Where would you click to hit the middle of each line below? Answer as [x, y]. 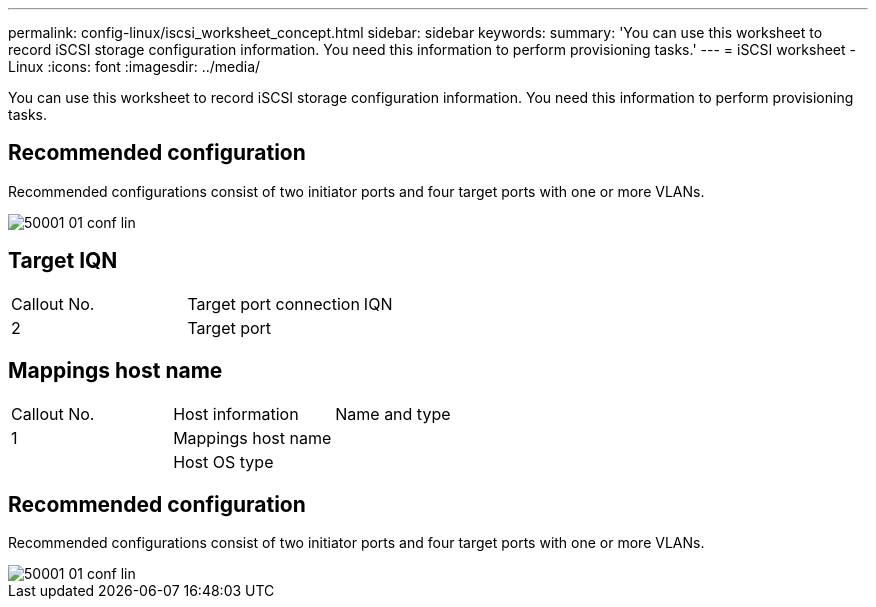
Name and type [393, 413]
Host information [236, 413]
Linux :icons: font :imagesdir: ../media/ [134, 66]
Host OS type [223, 461]
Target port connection [273, 303]
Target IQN [63, 261]
